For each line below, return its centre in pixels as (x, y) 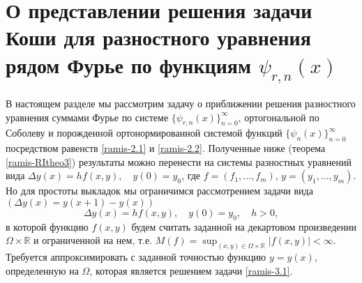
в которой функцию (47, 226)
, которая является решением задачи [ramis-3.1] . (191, 270)
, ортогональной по (279, 117)
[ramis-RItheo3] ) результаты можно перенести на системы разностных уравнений (179, 161)
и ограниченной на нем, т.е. (93, 240)
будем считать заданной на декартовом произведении (244, 226)
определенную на (42, 270)
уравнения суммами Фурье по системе (87, 117)
